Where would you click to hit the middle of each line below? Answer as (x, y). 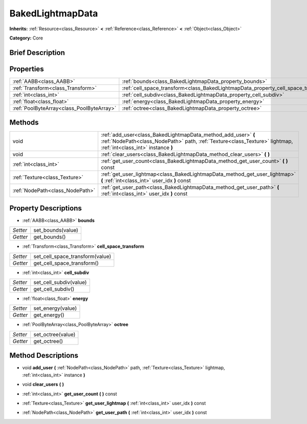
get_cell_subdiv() (54, 289)
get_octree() (48, 341)
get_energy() (49, 315)
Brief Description (37, 52)
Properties (27, 69)
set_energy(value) (55, 308)
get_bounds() (50, 237)
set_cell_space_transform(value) (72, 256)
